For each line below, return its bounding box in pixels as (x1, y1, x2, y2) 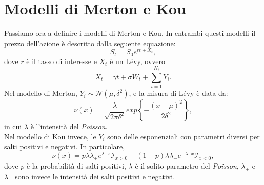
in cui (4, 121, 22, 132)
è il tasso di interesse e (26, 55, 97, 66)
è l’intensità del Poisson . (30, 121, 108, 132)
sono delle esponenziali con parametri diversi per (107, 131, 260, 141)
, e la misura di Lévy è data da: (129, 88, 228, 98)
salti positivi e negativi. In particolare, (4, 141, 125, 152)
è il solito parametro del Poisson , (135, 160, 239, 171)
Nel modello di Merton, (4, 88, 77, 98)
